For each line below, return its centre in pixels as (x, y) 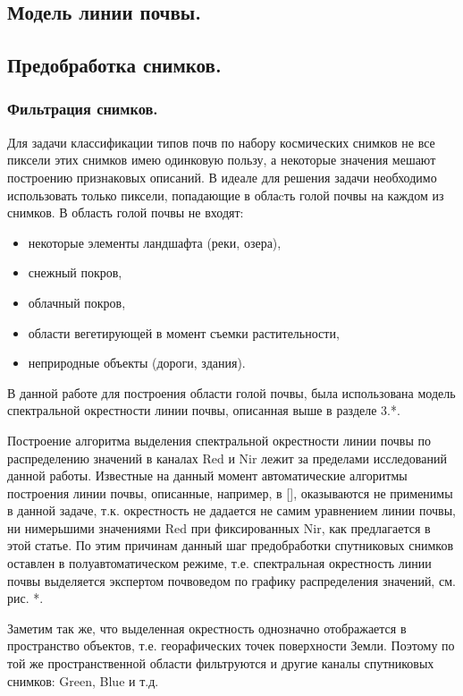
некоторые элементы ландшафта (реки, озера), (155, 242)
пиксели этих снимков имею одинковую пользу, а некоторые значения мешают (222, 160)
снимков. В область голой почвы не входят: (126, 212)
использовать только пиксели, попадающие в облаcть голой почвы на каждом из (226, 195)
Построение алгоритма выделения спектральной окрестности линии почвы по (219, 440)
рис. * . (25, 598)
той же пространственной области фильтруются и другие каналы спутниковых (221, 663)
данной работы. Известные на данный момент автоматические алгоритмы (207, 475)
